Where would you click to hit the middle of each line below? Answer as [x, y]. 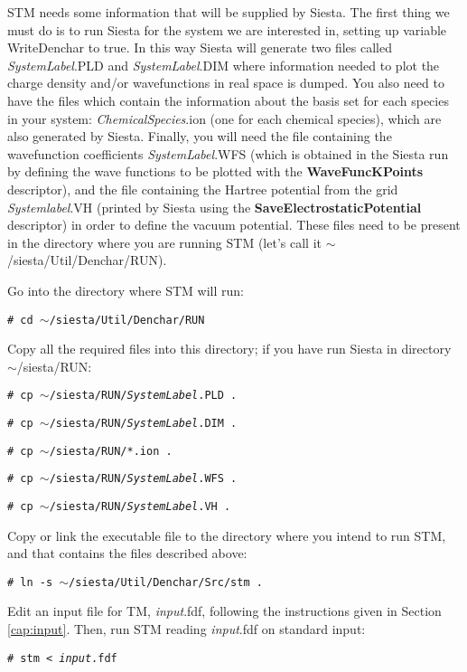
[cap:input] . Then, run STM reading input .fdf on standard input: [187, 629]
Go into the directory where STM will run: [126, 290]
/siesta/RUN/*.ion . [111, 451]
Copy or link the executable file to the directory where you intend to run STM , [227, 535]
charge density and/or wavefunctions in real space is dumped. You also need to [226, 83]
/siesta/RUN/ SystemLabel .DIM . [143, 423]
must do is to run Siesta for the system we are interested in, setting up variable [227, 29]
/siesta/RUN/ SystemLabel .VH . [140, 506]
